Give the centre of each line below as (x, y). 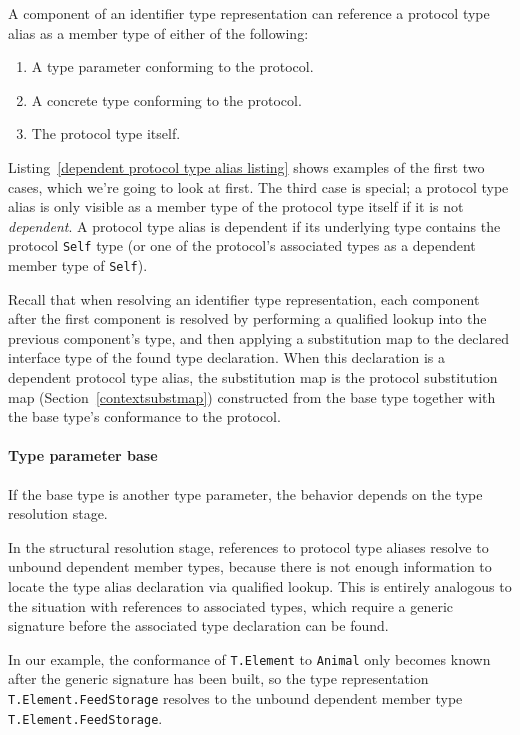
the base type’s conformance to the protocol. (144, 416)
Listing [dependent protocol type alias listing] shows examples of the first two (246, 166)
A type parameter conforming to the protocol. (172, 66)
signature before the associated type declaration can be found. (198, 625)
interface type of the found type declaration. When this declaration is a (227, 357)
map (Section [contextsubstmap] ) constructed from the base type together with (252, 396)
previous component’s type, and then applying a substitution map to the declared (258, 337)
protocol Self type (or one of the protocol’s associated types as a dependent (242, 245)
